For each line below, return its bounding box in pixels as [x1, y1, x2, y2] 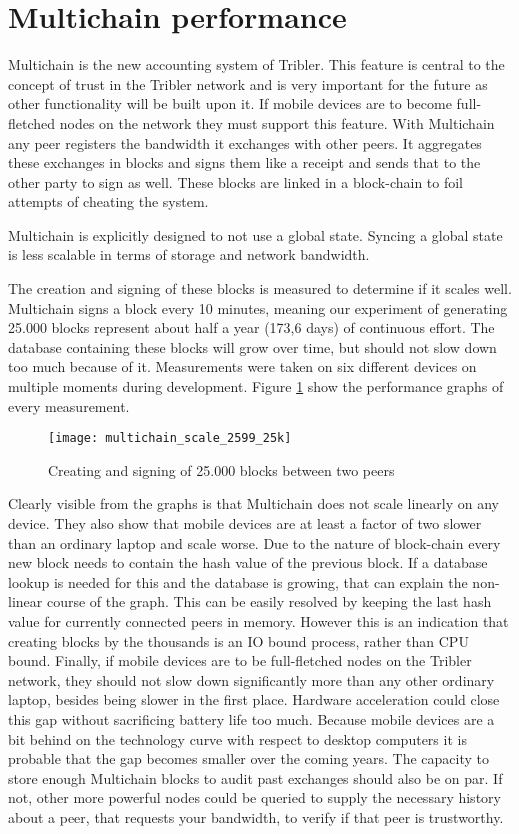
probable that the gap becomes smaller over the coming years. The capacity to [8, 748, 489, 769]
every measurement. [8, 395, 130, 416]
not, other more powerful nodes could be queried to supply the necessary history [8, 787, 501, 808]
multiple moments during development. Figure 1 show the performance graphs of [8, 376, 504, 397]
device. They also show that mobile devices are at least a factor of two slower [8, 513, 482, 534]
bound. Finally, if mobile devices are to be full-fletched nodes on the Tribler [8, 650, 472, 671]
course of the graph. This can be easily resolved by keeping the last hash [46, 591, 492, 612]
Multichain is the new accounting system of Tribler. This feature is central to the [8, 54, 505, 75]
